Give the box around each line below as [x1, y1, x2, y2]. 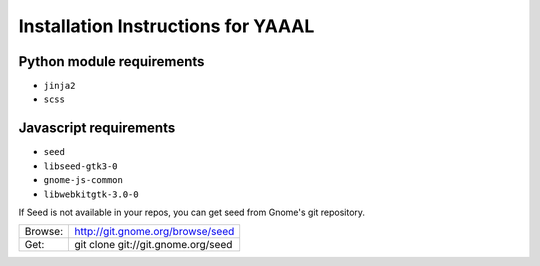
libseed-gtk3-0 [43, 160, 119, 172]
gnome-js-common [43, 175, 124, 186]
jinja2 [43, 80, 76, 92]
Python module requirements [18, 53, 205, 70]
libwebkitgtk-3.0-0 [43, 188, 139, 200]
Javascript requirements [18, 120, 176, 137]
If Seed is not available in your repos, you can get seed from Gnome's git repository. [18, 206, 365, 218]
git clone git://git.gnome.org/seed [74, 238, 233, 252]
